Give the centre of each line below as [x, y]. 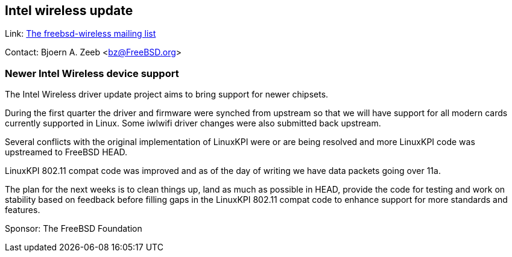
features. [23, 210]
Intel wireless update [69, 11]
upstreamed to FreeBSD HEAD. [66, 152]
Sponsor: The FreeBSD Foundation [74, 229]
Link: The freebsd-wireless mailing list [81, 34]
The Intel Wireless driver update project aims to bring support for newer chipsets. [167, 94]
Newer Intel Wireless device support [92, 73]
